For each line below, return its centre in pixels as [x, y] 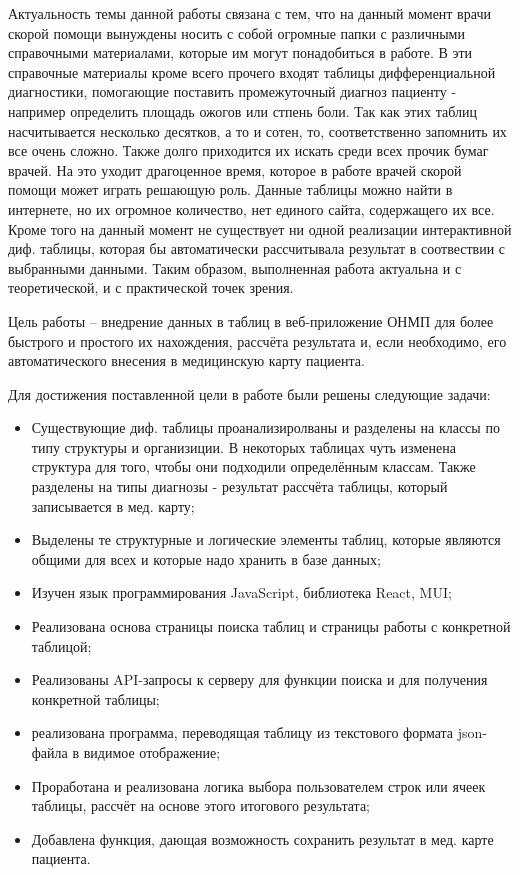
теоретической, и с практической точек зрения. [151, 287]
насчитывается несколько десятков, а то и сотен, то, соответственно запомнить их [257, 130]
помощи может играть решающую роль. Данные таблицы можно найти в [230, 189]
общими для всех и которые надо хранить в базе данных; [206, 558]
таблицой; [61, 645]
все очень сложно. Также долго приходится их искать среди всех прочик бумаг [248, 150]
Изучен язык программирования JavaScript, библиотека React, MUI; [241, 592]
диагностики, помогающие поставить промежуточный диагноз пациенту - [232, 91]
